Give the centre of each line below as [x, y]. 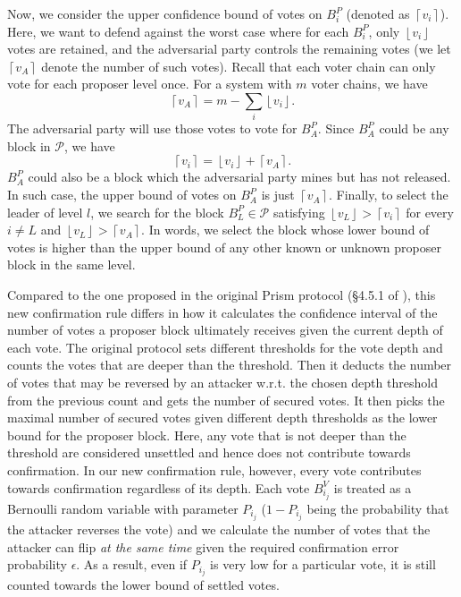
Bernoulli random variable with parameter [123, 508]
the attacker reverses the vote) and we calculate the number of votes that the [219, 529]
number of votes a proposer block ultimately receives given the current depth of [225, 330]
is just [278, 195]
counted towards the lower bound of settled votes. [143, 585]
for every [430, 212]
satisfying [299, 212]
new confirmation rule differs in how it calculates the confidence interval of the [222, 312]
